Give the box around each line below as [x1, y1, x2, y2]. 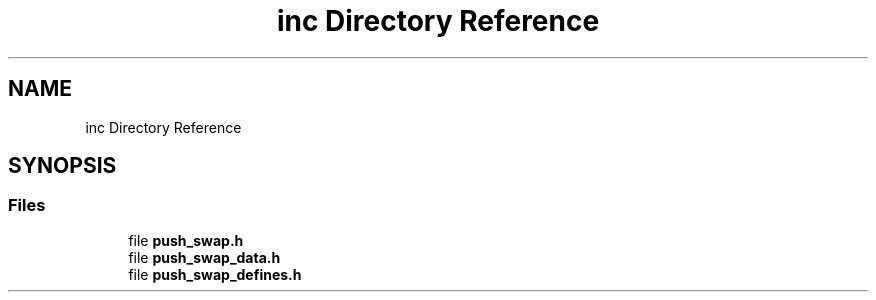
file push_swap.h [128, 231, 244, 249]
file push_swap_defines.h [128, 265, 302, 283]
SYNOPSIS [8, 153, 117, 179]
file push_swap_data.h [128, 248, 281, 266]
